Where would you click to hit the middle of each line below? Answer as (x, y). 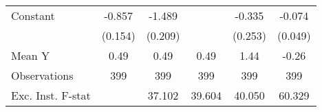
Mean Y (31, 55)
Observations (42, 75)
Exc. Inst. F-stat (51, 95)
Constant (33, 15)
